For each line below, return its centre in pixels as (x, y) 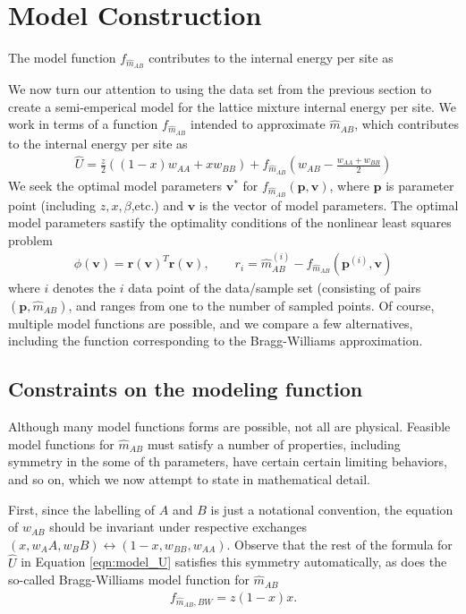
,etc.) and (157, 205)
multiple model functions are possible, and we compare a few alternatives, (211, 323)
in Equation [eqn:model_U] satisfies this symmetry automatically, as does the (234, 562)
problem (30, 239)
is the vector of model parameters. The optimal (329, 205)
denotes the (84, 288)
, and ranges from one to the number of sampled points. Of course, (251, 305)
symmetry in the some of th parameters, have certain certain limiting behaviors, (228, 461)
